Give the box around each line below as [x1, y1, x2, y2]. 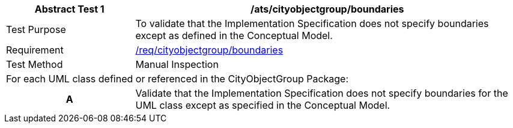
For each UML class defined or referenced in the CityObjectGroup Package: [6, 73, 349, 85]
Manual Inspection [135, 58, 219, 70]
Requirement [6, 44, 64, 56]
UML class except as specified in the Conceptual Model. [135, 99, 390, 111]
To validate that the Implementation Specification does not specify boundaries [135, 17, 489, 29]
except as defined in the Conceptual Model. [135, 29, 333, 41]
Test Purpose [6, 23, 66, 35]
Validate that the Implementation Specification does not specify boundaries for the [135, 87, 508, 99]
